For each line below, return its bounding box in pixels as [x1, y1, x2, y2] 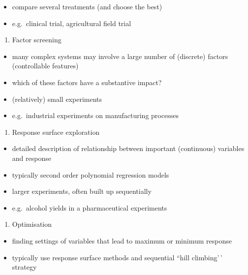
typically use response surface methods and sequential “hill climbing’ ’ [12, 252, 222, 262]
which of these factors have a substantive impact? [12, 77, 162, 87]
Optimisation [12, 219, 52, 229]
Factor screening [12, 34, 62, 45]
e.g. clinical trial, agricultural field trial [12, 18, 131, 28]
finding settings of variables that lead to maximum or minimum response [12, 235, 232, 245]
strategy [12, 262, 37, 272]
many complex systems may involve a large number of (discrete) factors [12, 51, 228, 61]
